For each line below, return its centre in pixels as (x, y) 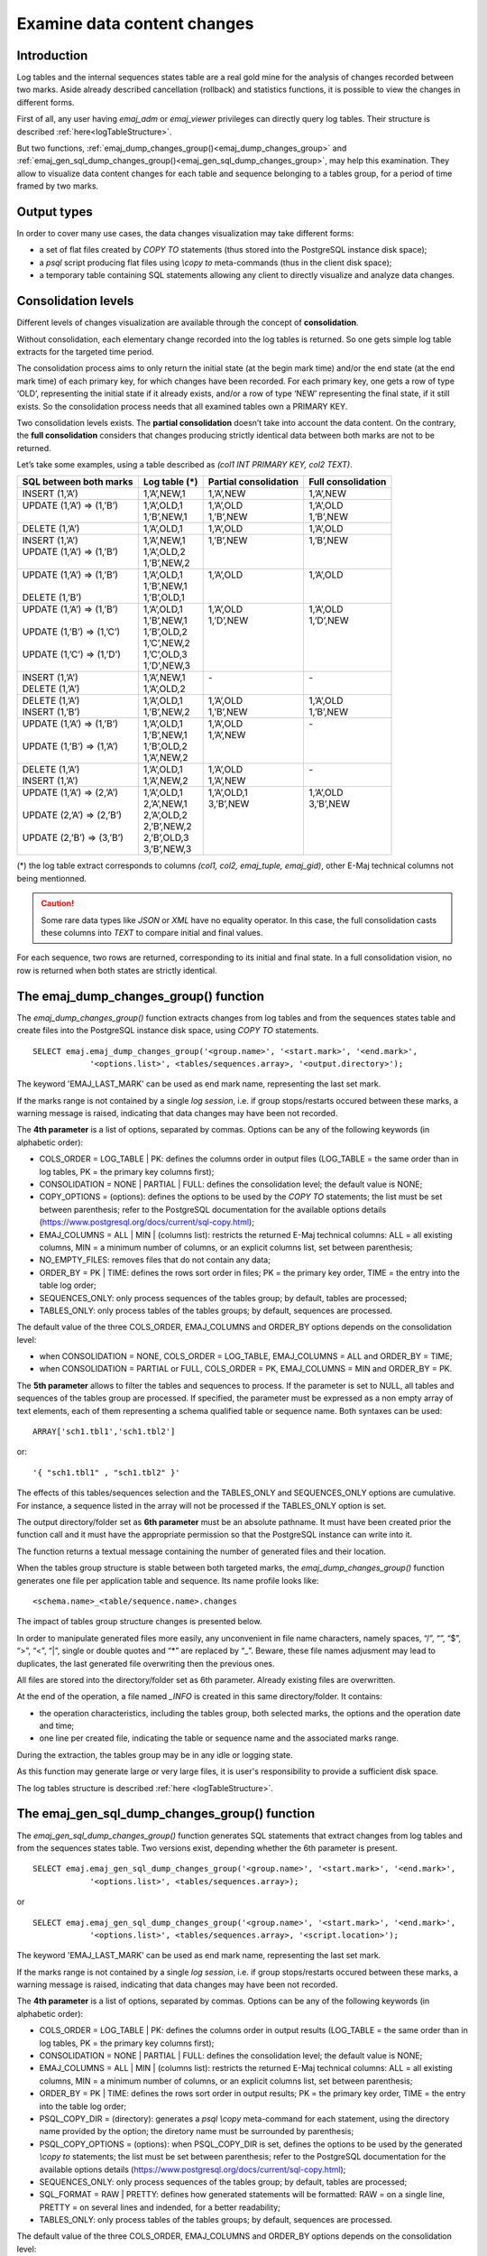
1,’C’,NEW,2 (167, 643)
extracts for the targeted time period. (85, 351)
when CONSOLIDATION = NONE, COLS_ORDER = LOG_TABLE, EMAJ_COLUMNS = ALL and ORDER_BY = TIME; (246, 1356)
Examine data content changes (135, 23)
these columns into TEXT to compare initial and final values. (152, 933)
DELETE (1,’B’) (52, 597)
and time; (57, 1726)
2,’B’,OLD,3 (166, 837)
